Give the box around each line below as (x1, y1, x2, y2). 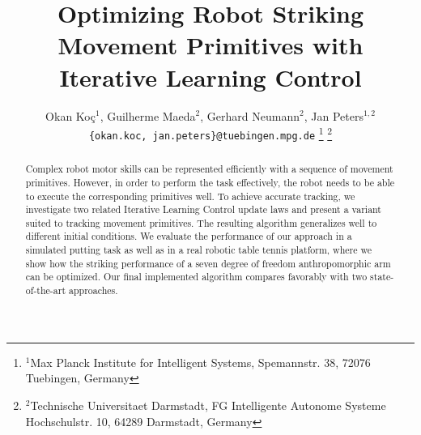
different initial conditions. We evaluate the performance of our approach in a (25, 229, 352, 243)
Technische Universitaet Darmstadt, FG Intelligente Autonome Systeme (30, 396, 386, 413)
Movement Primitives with (57, 28, 364, 62)
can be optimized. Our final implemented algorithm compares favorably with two (25, 270, 368, 284)
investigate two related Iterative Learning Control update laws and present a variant (25, 203, 381, 216)
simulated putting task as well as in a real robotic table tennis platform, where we (25, 243, 372, 257)
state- (370, 270, 394, 284)
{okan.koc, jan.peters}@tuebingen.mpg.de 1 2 (88, 124, 333, 142)
